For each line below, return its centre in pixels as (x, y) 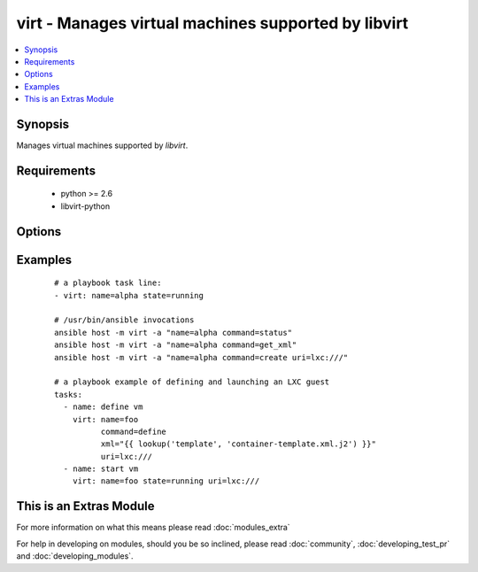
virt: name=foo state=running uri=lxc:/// (166, 481)
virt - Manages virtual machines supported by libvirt (212, 23)
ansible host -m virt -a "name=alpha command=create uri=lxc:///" (201, 357)
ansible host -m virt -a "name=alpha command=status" (173, 332)
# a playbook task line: (108, 283)
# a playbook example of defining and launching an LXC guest (192, 382)
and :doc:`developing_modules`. (75, 556)
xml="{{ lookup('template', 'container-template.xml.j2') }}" (238, 444)
